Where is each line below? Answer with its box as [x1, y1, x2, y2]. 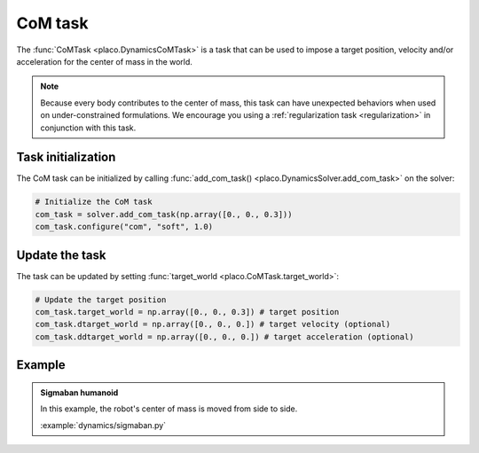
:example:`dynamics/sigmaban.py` [40, 419, 167, 430]
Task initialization [16, 150, 116, 165]
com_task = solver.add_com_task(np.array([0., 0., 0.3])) [35, 209, 293, 219]
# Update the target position [35, 294, 167, 305]
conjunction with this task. [40, 122, 137, 133]
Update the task [16, 247, 106, 262]
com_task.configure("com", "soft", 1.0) [35, 222, 213, 232]
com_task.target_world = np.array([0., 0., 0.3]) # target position [35, 307, 340, 317]
